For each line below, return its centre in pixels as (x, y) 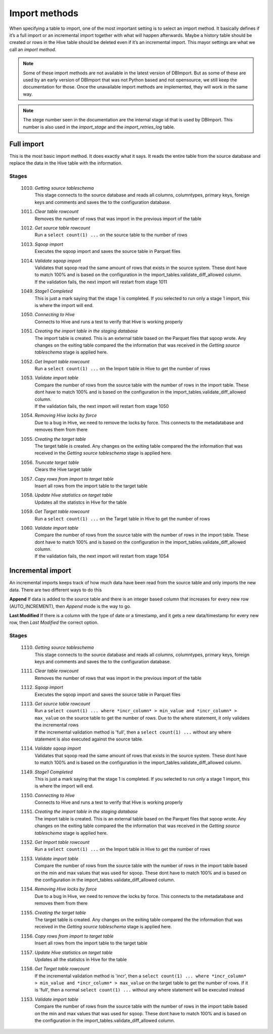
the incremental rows (57, 725)
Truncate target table (57, 462)
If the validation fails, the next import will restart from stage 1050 (102, 406)
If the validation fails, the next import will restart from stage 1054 (102, 556)
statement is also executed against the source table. (89, 739)
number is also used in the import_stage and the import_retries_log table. (99, 127)
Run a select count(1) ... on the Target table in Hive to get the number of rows (122, 519)
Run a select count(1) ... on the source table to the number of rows (111, 235)
